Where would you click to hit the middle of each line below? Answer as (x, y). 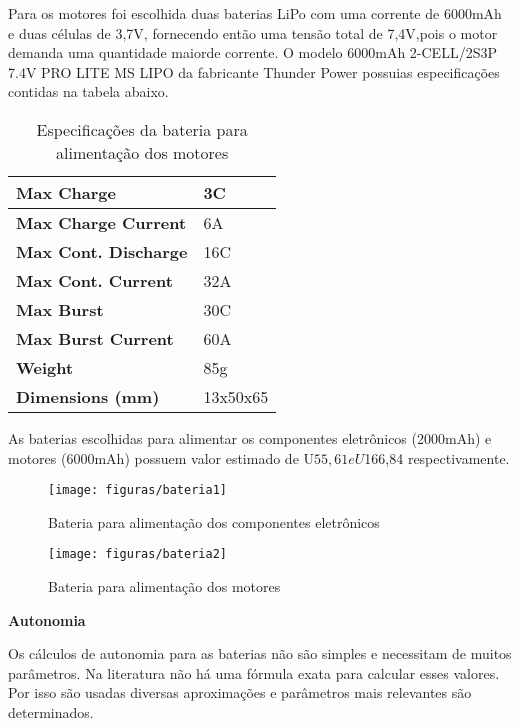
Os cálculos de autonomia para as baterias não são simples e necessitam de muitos (260, 653)
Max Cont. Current (94, 280)
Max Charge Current (101, 222)
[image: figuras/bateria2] (137, 554)
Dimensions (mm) (88, 396)
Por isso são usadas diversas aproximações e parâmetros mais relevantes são (240, 692)
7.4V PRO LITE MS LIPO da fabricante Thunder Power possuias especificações (254, 71)
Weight (45, 367)
